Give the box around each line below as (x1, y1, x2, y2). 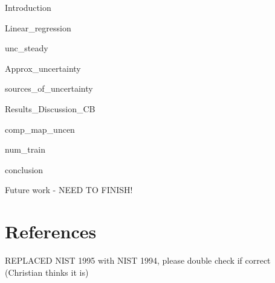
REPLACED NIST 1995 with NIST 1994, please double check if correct (5, 254, 271, 267)
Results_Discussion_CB (5, 102, 95, 115)
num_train (5, 143, 45, 156)
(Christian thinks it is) (5, 266, 89, 278)
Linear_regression (5, 21, 71, 34)
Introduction (5, 1, 51, 13)
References (5, 219, 97, 244)
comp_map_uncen (5, 122, 75, 135)
